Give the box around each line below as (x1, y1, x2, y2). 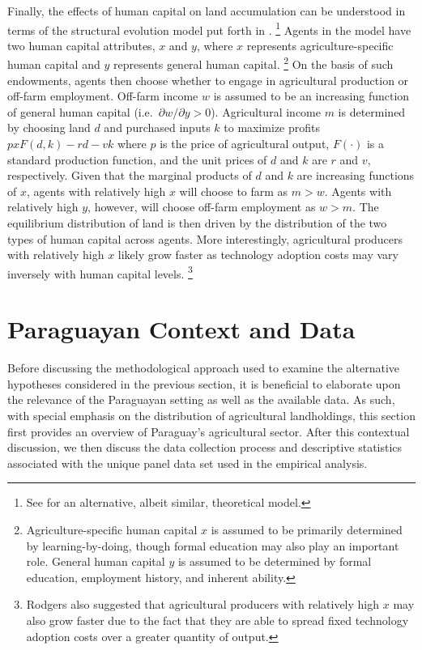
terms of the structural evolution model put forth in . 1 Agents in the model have (7, 19, 411, 38)
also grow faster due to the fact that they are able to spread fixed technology (26, 611, 409, 628)
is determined (338, 103, 406, 120)
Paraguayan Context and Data (7, 312, 356, 346)
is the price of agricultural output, (160, 135, 330, 152)
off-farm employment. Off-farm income (7, 87, 198, 104)
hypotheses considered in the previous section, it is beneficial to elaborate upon (7, 375, 401, 392)
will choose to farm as (179, 182, 288, 199)
